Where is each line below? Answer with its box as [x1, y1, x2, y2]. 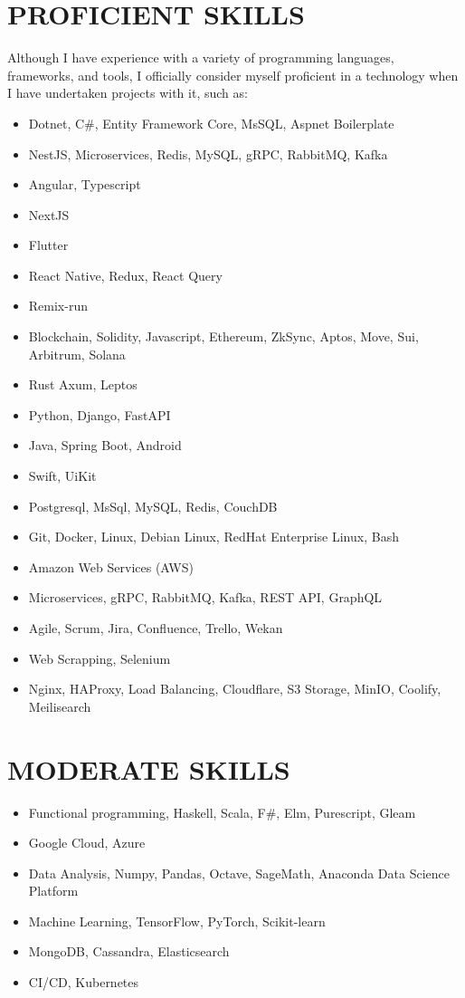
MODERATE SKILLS [7, 750, 290, 787]
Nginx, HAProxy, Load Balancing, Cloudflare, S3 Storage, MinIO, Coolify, [28, 679, 441, 698]
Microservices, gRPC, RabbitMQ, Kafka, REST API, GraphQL [28, 588, 383, 607]
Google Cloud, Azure [28, 833, 146, 852]
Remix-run [28, 296, 88, 315]
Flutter [28, 235, 69, 254]
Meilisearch [28, 696, 91, 715]
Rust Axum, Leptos [28, 375, 138, 394]
